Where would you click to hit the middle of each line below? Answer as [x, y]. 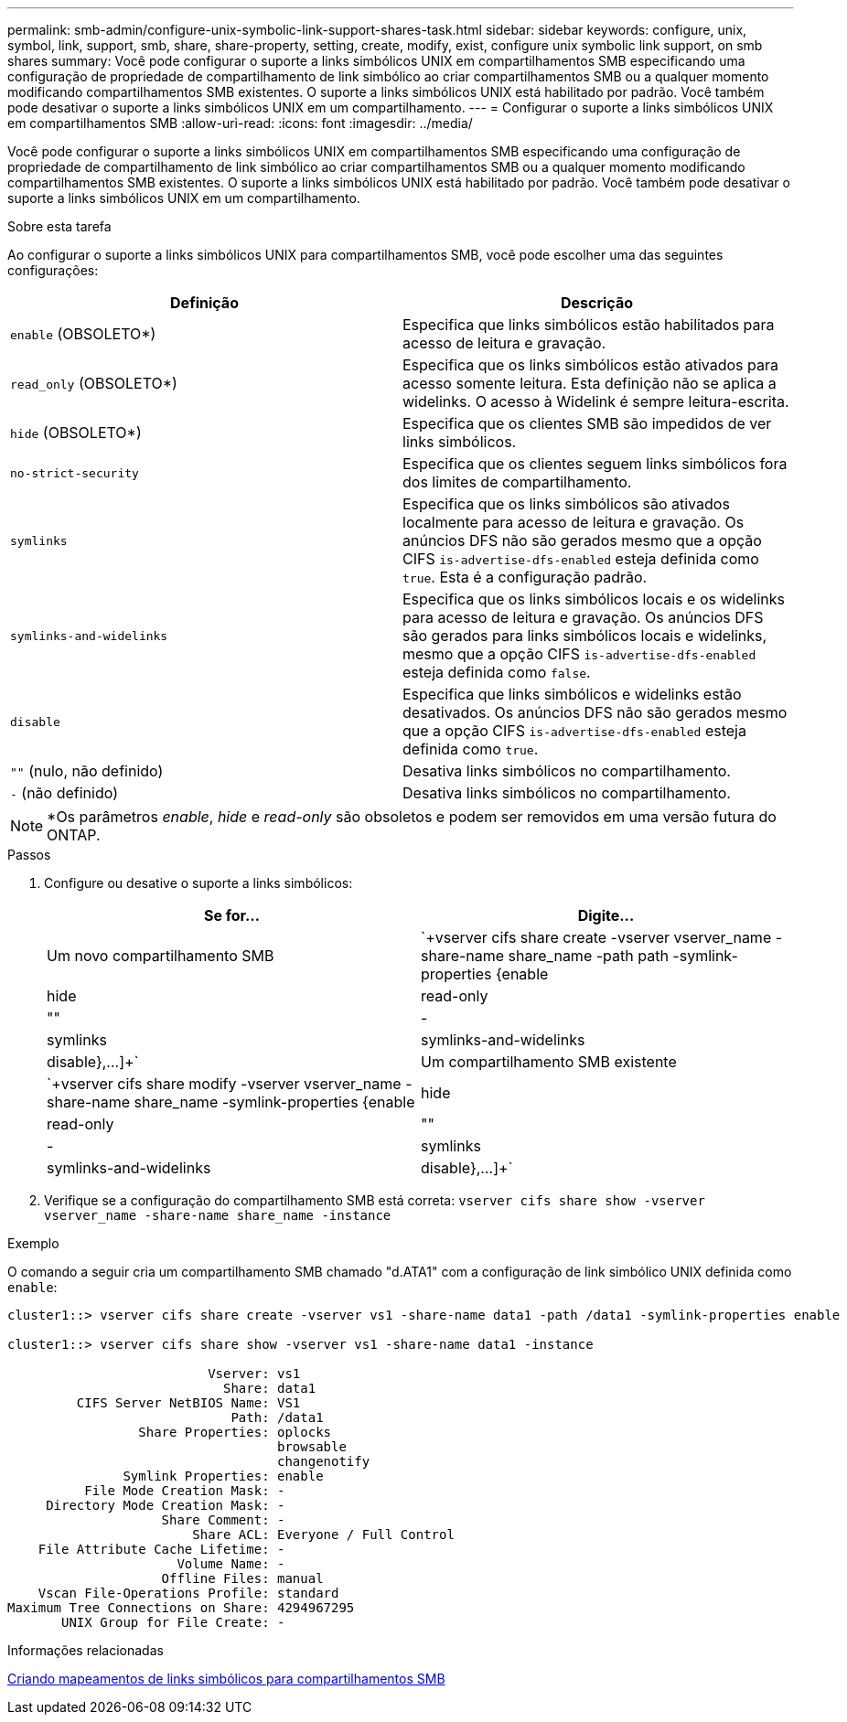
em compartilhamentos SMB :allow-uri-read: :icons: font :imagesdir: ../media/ [240, 123]
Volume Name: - [231, 1564]
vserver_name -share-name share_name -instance [218, 1215]
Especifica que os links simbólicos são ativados [566, 504]
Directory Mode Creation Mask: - [166, 1505]
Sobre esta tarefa [59, 226]
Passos [29, 855]
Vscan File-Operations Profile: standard [188, 1593]
